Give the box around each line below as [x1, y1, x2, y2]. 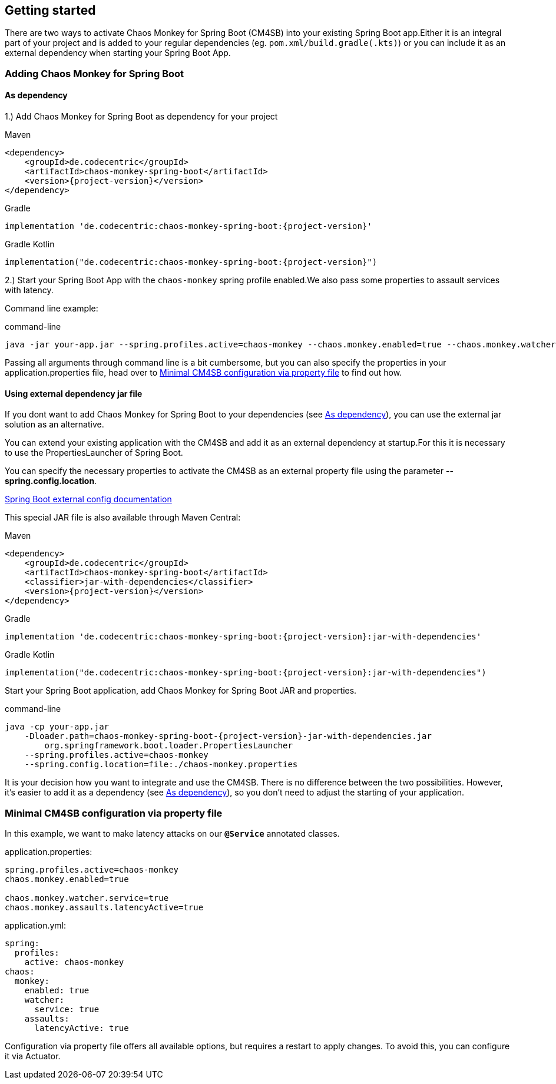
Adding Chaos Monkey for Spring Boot [5, 67, 184, 79]
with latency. [5, 285, 54, 296]
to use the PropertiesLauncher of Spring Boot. [5, 447, 183, 458]
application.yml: [5, 920, 67, 930]
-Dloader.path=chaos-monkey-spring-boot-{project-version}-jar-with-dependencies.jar [24, 731, 432, 741]
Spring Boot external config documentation [5, 494, 172, 505]
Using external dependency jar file [5, 388, 143, 399]
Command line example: [5, 303, 98, 314]
